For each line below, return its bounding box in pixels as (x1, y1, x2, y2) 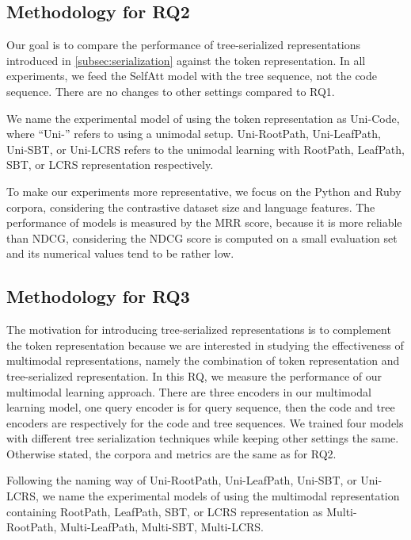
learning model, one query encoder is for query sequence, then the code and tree (6, 399, 395, 416)
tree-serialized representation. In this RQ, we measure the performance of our (6, 367, 382, 384)
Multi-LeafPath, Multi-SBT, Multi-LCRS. (60, 519, 264, 535)
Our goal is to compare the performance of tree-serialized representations (6, 36, 361, 53)
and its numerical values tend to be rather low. (6, 245, 234, 262)
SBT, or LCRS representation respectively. (6, 156, 214, 173)
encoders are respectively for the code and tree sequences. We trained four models (6, 414, 404, 431)
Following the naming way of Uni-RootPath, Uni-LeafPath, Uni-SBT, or (6, 472, 357, 488)
